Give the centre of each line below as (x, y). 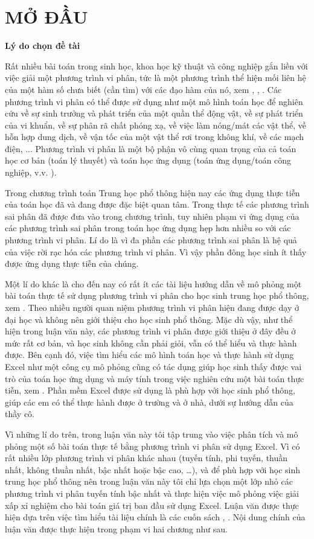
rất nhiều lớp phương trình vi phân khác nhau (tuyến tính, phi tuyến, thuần (146, 458)
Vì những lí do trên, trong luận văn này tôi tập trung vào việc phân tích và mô (152, 434)
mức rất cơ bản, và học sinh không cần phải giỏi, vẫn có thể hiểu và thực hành (151, 343)
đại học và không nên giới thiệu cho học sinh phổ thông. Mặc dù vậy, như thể (149, 319)
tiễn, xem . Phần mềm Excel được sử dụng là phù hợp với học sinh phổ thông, (150, 390)
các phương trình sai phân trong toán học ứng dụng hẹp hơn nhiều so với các (148, 228)
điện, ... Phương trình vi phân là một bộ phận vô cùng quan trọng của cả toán (151, 148)
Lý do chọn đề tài (43, 46)
